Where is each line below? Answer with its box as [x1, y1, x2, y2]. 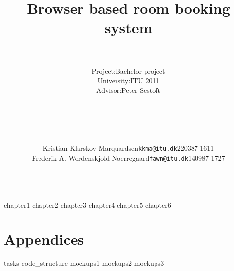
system [104, 17, 153, 38]
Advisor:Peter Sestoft [96, 85, 160, 95]
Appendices [4, 228, 84, 249]
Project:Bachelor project [91, 65, 165, 76]
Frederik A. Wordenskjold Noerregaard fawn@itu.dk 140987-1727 [32, 152, 225, 163]
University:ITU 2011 [97, 75, 159, 86]
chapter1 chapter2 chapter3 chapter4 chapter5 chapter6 [4, 200, 171, 210]
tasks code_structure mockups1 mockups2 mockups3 [4, 257, 164, 268]
